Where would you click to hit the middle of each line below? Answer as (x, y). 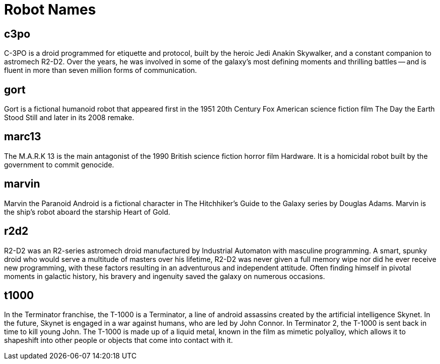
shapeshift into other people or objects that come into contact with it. (119, 340)
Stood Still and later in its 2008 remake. (69, 118)
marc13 (23, 137)
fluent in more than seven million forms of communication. (101, 70)
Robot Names (50, 10)
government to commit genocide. (59, 164)
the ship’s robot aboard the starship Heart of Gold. (87, 212)
